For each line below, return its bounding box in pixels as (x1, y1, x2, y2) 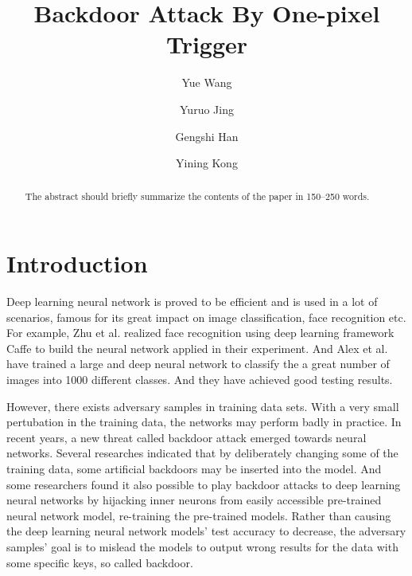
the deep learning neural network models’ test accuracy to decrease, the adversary (6, 523, 406, 539)
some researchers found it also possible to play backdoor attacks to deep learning (6, 476, 401, 492)
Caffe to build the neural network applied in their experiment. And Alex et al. (6, 339, 388, 356)
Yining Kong (176, 155, 238, 171)
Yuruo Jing (180, 100, 234, 117)
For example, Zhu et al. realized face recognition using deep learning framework (6, 324, 395, 341)
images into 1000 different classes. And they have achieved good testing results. (6, 371, 393, 388)
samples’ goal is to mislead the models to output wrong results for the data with (6, 538, 398, 554)
